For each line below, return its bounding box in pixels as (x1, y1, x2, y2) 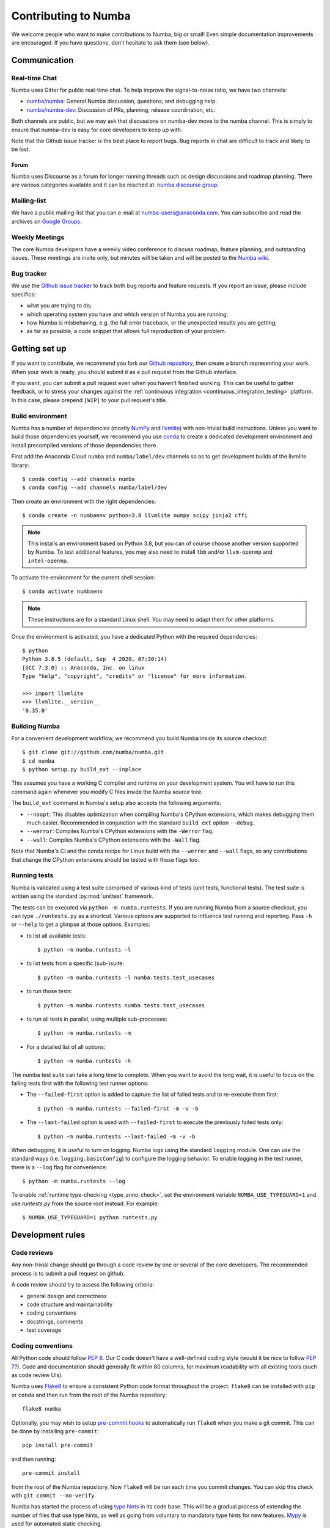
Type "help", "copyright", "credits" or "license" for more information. (22, 673, 248, 680)
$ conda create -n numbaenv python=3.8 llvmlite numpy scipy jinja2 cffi (22, 512, 248, 519)
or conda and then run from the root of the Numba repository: (11, 1391, 167, 1398)
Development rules (11, 1230, 86, 1240)
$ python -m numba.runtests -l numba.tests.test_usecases (37, 974, 215, 981)
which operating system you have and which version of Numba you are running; (26, 310, 229, 318)
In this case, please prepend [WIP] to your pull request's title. (11, 396, 167, 403)
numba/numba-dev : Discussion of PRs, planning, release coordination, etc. (26, 106, 216, 113)
